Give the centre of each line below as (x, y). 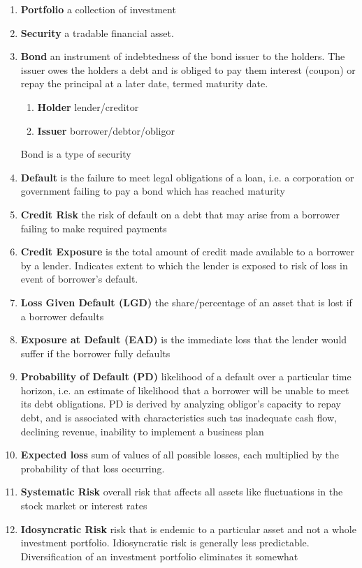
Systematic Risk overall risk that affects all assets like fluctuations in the (182, 492)
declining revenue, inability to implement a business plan (142, 431)
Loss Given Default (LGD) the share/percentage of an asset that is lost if (186, 302)
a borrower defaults (62, 316)
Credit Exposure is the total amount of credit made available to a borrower (188, 252)
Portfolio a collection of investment (98, 9)
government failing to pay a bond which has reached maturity (153, 191)
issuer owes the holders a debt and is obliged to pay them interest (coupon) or (188, 69)
